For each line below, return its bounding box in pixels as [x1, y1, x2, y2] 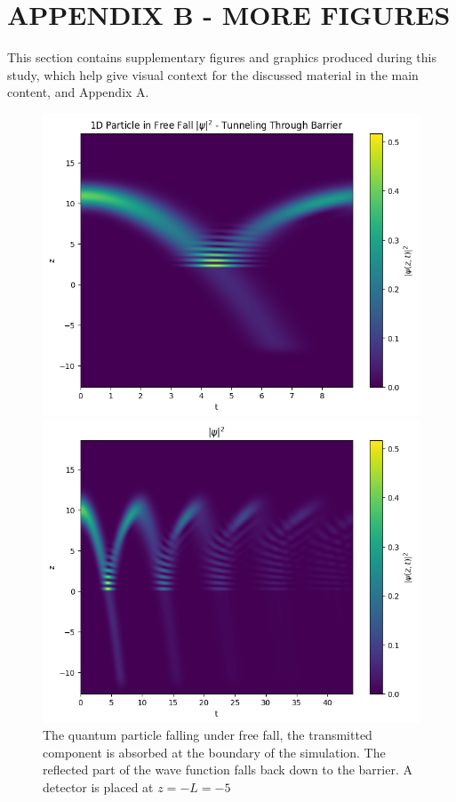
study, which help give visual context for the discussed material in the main [7, 65, 419, 84]
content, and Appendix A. [7, 83, 149, 101]
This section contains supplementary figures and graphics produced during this [7, 48, 436, 67]
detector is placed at [43, 778, 154, 796]
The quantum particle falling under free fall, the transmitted [43, 726, 372, 744]
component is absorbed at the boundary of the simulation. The [43, 742, 386, 761]
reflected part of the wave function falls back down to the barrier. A [43, 760, 412, 779]
